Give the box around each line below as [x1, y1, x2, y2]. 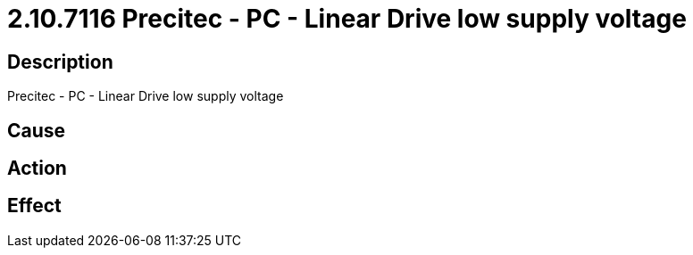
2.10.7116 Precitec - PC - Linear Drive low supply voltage [7, 4, 687, 34]
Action [7, 157, 67, 180]
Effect [7, 194, 62, 218]
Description [7, 50, 113, 73]
